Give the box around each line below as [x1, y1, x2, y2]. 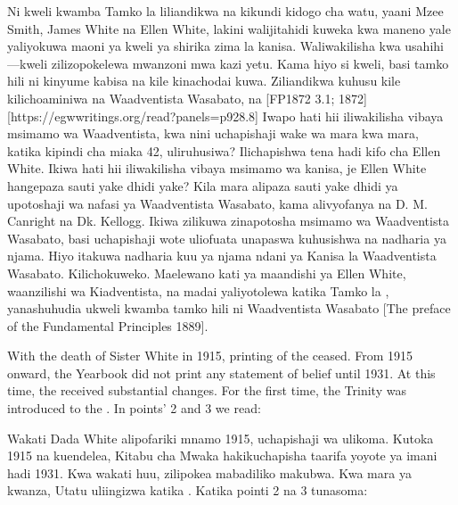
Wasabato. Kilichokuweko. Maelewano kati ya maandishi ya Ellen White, [7, 263, 406, 282]
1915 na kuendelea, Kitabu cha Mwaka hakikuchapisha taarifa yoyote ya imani [7, 446, 438, 465]
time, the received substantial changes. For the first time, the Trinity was [7, 381, 406, 400]
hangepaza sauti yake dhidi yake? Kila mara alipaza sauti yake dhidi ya [7, 176, 398, 195]
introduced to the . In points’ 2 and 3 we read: [7, 399, 261, 418]
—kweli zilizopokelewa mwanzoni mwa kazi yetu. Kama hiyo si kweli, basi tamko [7, 54, 449, 72]
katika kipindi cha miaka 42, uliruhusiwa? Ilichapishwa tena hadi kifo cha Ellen [7, 141, 441, 160]
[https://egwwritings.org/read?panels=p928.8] [7, 106, 258, 125]
